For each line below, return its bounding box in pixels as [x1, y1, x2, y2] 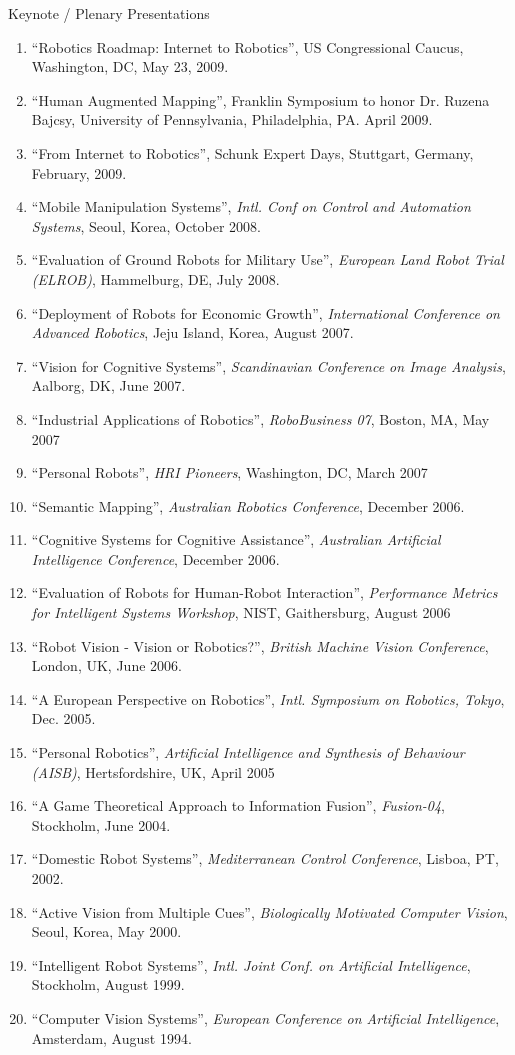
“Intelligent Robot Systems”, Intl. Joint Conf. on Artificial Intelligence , [31, 954, 471, 975]
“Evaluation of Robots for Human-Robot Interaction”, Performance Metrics [31, 582, 498, 603]
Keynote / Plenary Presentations [8, 3, 210, 23]
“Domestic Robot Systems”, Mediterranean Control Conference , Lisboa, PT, [31, 848, 499, 869]
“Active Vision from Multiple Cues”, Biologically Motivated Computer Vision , [31, 901, 508, 922]
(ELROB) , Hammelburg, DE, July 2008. [31, 268, 280, 289]
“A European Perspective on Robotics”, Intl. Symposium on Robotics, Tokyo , [31, 688, 505, 709]
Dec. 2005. [31, 708, 96, 729]
